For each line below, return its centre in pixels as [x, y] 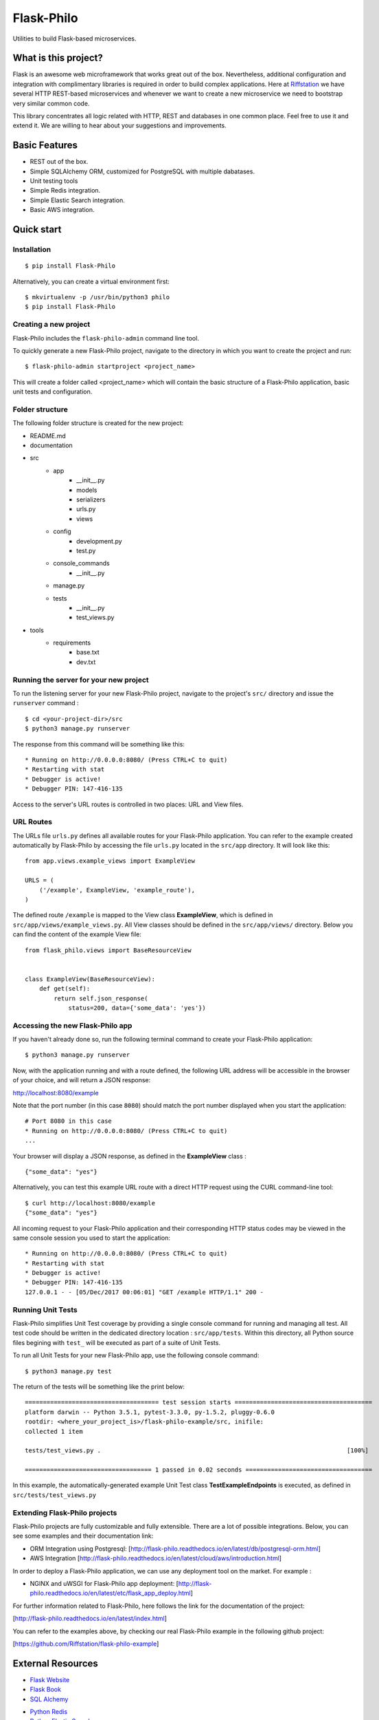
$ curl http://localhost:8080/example [90, 1203]
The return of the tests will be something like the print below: [99, 1386]
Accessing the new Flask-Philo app [72, 1025]
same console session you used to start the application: [92, 1238]
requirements [72, 643]
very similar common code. [51, 103]
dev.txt [86, 662]
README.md [48, 436]
